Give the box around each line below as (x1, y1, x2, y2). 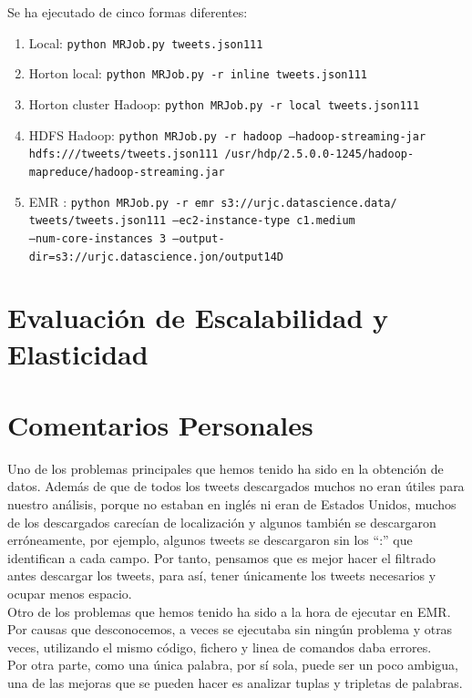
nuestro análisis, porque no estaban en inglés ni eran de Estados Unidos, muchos (7, 495, 457, 514)
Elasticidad (7, 334, 149, 372)
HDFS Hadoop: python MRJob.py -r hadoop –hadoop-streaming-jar (28, 125, 426, 144)
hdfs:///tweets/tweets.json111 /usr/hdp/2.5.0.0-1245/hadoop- (28, 148, 415, 161)
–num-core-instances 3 (28, 231, 167, 245)
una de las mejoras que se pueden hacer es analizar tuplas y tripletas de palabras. (7, 672, 463, 692)
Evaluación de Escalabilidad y (7, 299, 389, 336)
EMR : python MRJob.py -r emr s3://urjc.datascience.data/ (28, 191, 397, 210)
